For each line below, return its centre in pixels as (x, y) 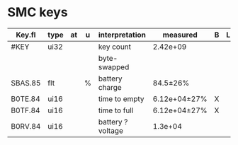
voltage (111, 130)
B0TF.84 (25, 110)
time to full (116, 110)
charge (110, 87)
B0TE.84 (25, 98)
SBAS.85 (26, 83)
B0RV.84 (26, 126)
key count (115, 47)
